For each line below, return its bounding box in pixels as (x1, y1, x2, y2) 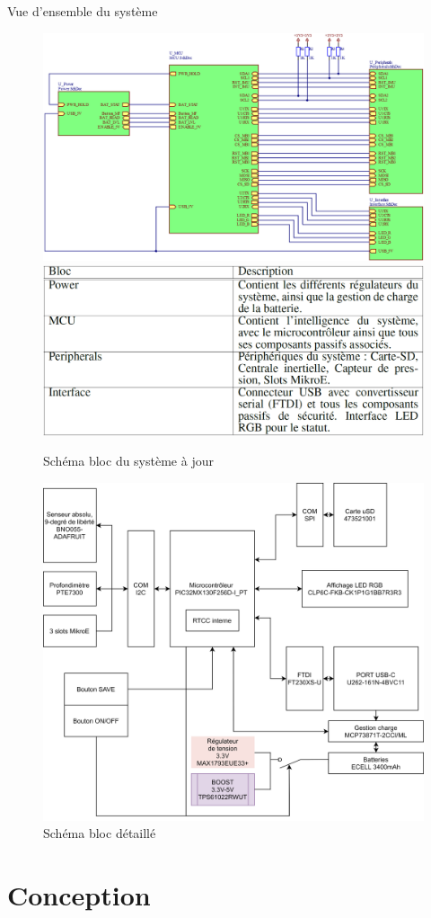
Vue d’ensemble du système (7, 2, 158, 20)
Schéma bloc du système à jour (43, 451, 214, 470)
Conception (7, 877, 151, 914)
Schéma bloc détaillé (43, 824, 156, 842)
